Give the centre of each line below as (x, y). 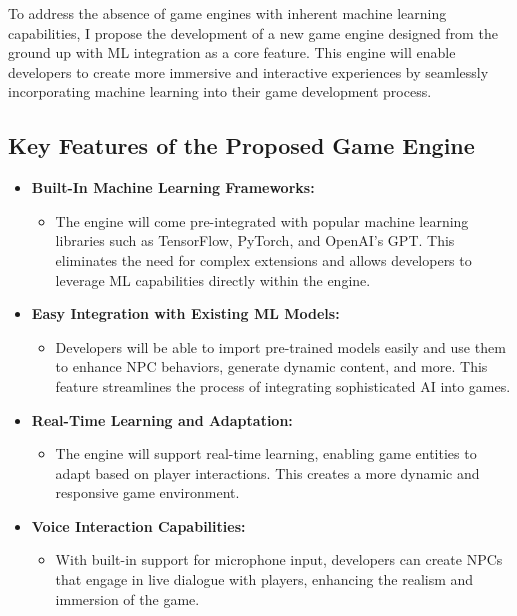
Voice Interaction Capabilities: (138, 525)
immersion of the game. (127, 598)
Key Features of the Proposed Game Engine (241, 145)
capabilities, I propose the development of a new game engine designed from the (253, 32)
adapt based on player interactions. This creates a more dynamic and (267, 472)
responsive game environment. (147, 492)
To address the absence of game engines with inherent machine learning (227, 13)
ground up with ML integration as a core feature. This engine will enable (232, 52)
